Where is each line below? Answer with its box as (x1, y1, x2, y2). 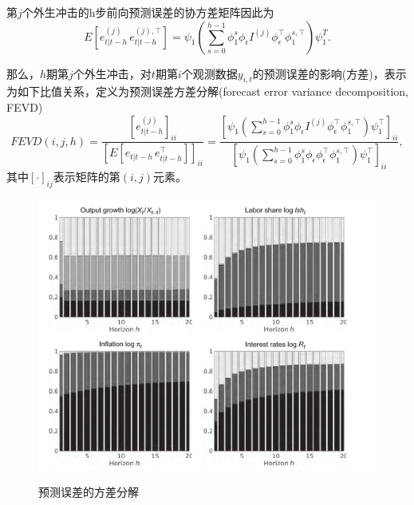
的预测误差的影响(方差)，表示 (252, 65, 407, 81)
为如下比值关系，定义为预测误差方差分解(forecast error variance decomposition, (6, 83, 408, 100)
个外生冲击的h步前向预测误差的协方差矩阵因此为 (22, 4, 274, 20)
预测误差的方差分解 (38, 483, 139, 500)
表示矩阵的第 (53, 168, 120, 185)
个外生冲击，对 (73, 65, 152, 81)
